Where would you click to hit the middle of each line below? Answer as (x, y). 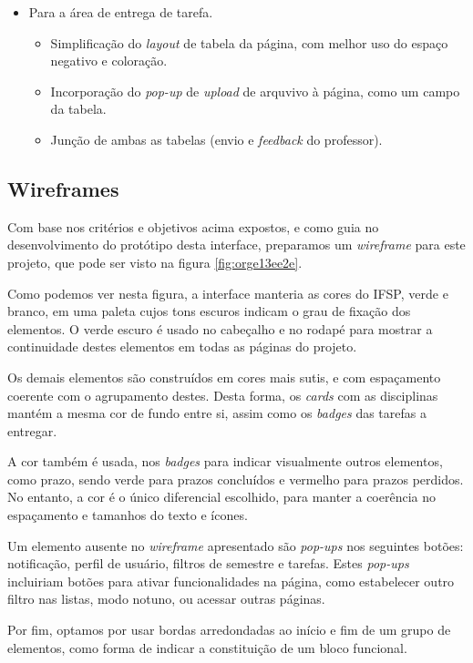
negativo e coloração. (109, 61)
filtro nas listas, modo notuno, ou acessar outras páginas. (166, 599)
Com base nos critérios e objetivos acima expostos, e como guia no (193, 226)
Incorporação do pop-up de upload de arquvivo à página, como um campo (255, 91)
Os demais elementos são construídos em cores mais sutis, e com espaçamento (224, 377)
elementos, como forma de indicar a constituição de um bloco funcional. (207, 647)
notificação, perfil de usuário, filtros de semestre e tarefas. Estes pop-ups (208, 563)
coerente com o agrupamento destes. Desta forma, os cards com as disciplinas (223, 395)
